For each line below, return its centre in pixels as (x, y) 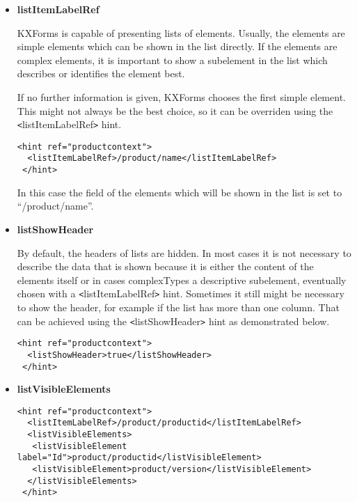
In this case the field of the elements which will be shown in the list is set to (180, 192)
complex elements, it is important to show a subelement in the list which (172, 60)
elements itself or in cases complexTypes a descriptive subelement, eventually (182, 280)
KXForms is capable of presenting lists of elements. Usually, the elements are (181, 32)
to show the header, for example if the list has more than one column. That (178, 307)
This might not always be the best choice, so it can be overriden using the (175, 110)
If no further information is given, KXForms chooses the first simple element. (181, 96)
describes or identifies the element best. (101, 73)
